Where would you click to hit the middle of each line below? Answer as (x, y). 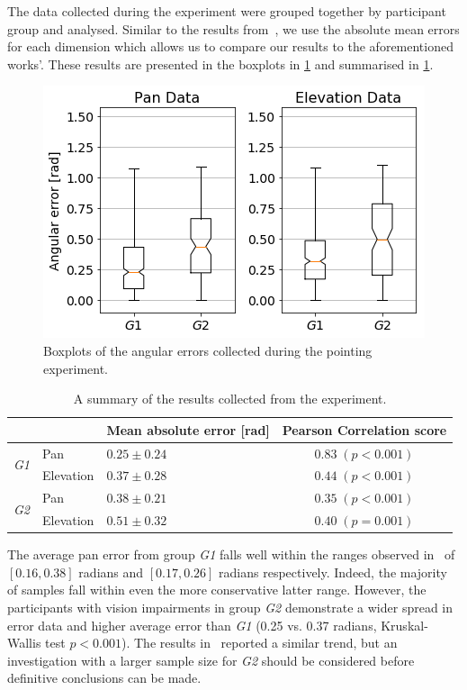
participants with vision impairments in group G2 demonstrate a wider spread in (230, 607)
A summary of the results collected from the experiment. (230, 399)
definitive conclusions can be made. (104, 678)
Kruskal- (404, 625)
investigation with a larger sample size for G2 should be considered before (211, 660)
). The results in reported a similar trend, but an (259, 643)
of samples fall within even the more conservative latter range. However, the (217, 590)
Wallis (24, 643)
